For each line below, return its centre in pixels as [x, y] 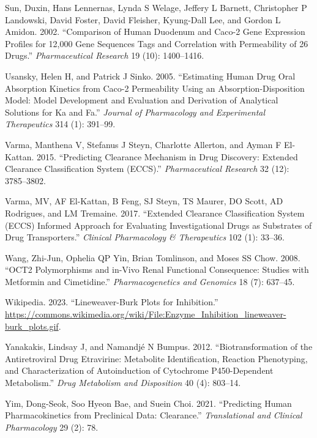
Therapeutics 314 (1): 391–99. [60, 124]
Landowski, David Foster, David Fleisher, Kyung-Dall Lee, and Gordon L [143, 19]
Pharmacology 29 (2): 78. [52, 427]
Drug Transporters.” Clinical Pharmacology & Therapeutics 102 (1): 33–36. [145, 237]
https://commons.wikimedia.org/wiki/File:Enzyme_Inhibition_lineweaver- [146, 314]
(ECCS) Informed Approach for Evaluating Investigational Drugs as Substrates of [158, 225]
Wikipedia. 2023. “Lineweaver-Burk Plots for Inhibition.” [112, 302]
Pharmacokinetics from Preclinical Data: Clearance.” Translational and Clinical [154, 415]
